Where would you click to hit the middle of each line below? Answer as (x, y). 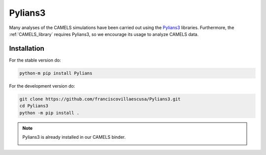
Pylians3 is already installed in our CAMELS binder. (74, 137)
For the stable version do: (35, 60)
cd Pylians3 (34, 106)
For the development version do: (42, 86)
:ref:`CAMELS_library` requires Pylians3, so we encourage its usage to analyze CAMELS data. (104, 34)
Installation (27, 48)
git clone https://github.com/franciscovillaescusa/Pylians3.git (100, 99)
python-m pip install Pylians (56, 73)
